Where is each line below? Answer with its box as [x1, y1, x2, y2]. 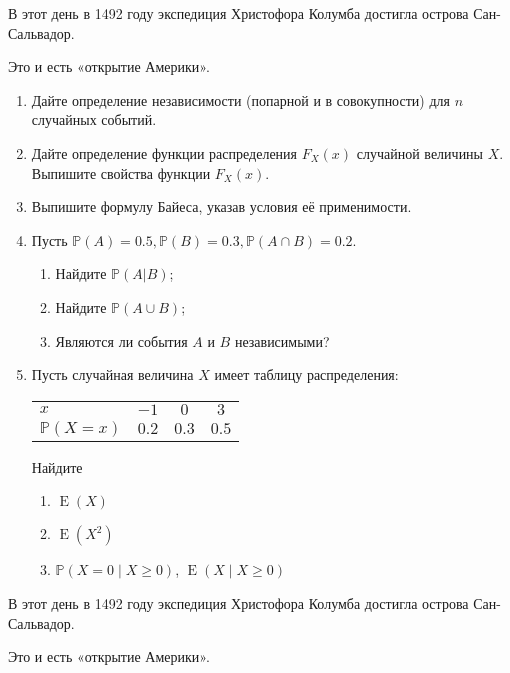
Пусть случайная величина [31, 364, 194, 385]
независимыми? [234, 330, 330, 351]
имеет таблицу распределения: [214, 364, 399, 385]
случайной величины [356, 142, 484, 163]
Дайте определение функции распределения [31, 142, 298, 163]
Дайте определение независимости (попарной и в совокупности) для [31, 89, 450, 110]
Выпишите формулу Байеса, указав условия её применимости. [31, 196, 412, 217]
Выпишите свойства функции [31, 162, 211, 183]
